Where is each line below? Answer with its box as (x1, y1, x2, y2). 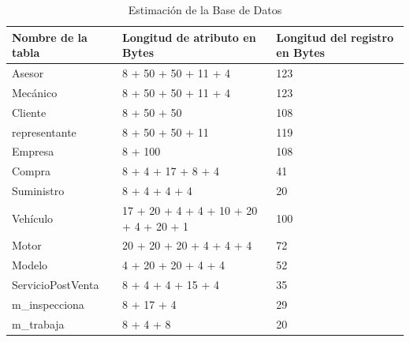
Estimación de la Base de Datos (128, 2, 282, 17)
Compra (12, 163, 51, 179)
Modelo (12, 257, 48, 273)
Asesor (12, 65, 44, 81)
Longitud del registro (276, 28, 393, 45)
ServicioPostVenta (12, 276, 99, 293)
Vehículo (12, 209, 54, 226)
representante (12, 123, 76, 140)
